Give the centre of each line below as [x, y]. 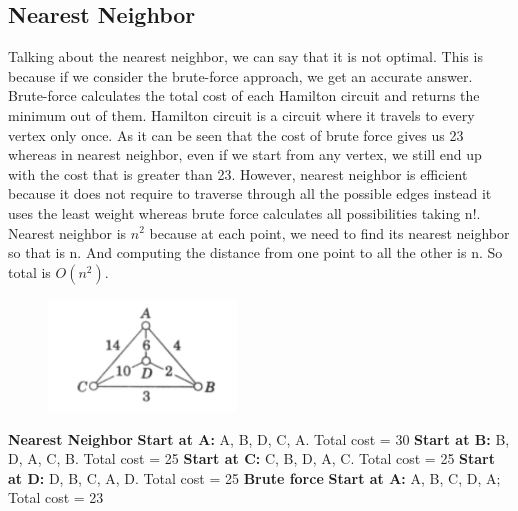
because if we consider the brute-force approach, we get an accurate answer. [240, 75]
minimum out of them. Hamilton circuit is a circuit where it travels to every [241, 114]
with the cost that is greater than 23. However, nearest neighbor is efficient [238, 173]
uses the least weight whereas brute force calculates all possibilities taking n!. [244, 212]
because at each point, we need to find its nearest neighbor [329, 232]
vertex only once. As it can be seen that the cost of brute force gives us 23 [236, 134]
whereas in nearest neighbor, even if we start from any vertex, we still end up [245, 154]
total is [29, 271]
